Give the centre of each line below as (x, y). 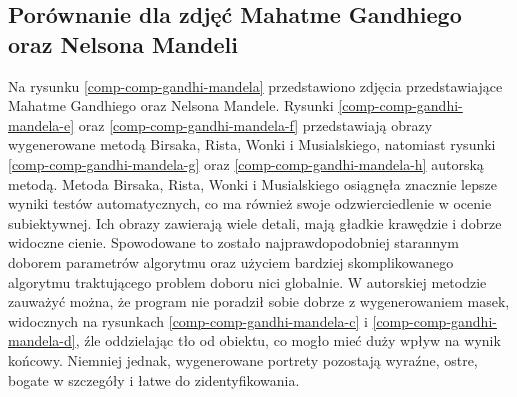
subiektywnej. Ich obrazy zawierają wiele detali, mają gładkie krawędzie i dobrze (255, 222)
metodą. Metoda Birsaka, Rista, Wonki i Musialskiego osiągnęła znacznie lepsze (252, 183)
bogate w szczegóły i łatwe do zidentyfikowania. (154, 379)
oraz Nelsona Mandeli (123, 43)
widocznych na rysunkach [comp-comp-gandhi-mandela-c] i (188, 320)
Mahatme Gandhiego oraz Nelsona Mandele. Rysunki (171, 105)
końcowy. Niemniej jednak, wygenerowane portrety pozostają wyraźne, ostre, (243, 359)
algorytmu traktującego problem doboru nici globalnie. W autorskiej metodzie (247, 281)
